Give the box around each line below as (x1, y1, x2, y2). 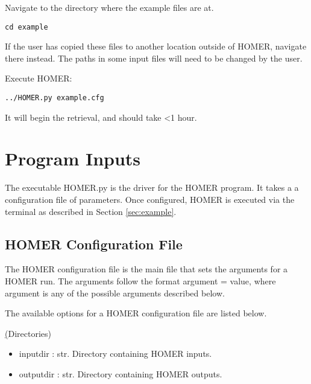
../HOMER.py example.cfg (5, 94, 104, 103)
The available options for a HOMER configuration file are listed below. (5, 307, 267, 319)
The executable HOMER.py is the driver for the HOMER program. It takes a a (5, 181, 299, 194)
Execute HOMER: (5, 72, 72, 85)
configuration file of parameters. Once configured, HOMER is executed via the (5, 193, 295, 205)
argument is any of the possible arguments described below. (5, 286, 225, 299)
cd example (5, 22, 48, 31)
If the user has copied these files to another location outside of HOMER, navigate (5, 40, 307, 53)
